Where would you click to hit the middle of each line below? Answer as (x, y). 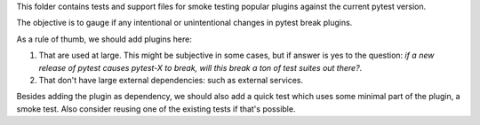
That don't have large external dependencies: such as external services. (171, 80)
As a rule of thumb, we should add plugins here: (104, 39)
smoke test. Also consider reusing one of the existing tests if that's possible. (156, 109)
